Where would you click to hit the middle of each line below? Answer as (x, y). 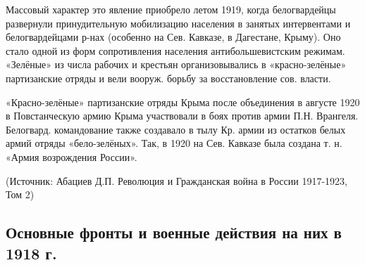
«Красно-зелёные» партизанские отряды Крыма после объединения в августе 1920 (183, 102)
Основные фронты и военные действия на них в (174, 232)
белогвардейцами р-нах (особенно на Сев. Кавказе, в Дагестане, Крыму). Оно (173, 37)
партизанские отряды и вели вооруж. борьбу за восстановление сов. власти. (168, 78)
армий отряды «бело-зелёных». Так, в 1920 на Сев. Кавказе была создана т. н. (174, 143)
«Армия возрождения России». (72, 156)
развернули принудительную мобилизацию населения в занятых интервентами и (178, 23)
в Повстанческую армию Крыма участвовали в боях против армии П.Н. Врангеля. (182, 116)
